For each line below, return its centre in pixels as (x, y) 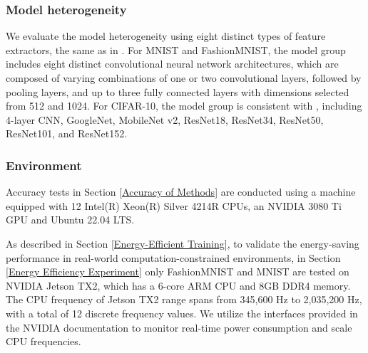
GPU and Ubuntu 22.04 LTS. (70, 220)
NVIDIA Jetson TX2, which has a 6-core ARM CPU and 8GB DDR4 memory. (178, 285)
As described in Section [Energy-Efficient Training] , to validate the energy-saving (183, 243)
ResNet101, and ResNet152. (67, 133)
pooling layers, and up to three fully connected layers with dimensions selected (178, 91)
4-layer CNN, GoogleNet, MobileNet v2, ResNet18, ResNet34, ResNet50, (165, 119)
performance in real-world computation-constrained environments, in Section (173, 257)
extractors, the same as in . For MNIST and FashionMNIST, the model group (176, 49)
